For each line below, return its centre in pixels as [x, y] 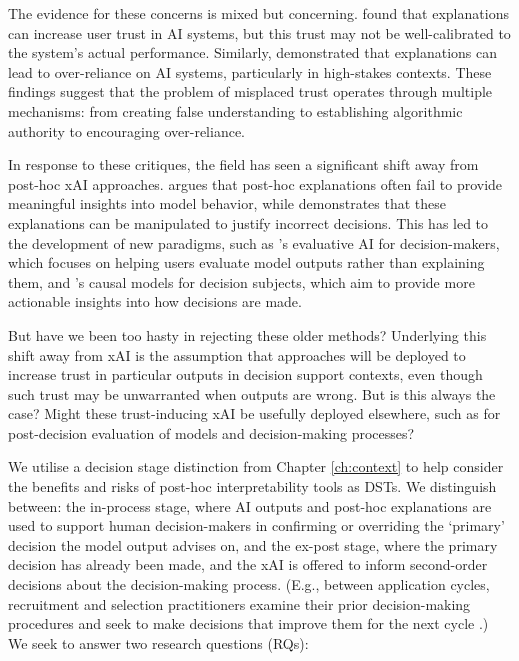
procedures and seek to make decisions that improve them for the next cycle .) [248, 623]
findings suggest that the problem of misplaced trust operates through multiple [250, 91]
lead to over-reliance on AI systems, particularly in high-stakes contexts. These [250, 71]
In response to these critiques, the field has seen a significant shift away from [243, 164]
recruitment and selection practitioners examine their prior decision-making [239, 603]
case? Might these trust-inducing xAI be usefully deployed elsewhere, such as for [254, 413]
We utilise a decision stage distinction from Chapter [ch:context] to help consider [256, 466]
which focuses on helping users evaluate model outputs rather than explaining [246, 262]
